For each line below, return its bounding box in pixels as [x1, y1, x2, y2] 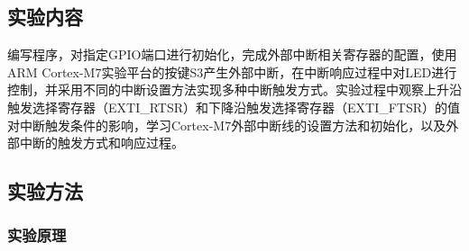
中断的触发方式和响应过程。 [19, 133, 184, 152]
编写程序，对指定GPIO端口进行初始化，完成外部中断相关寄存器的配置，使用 [7, 45, 457, 64]
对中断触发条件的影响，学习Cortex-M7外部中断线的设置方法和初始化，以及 [7, 115, 446, 134]
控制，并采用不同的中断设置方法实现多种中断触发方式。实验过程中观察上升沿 [7, 80, 462, 99]
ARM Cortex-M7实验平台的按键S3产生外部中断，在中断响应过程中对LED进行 [7, 62, 457, 81]
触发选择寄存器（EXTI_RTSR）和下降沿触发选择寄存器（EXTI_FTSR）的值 [7, 97, 461, 116]
